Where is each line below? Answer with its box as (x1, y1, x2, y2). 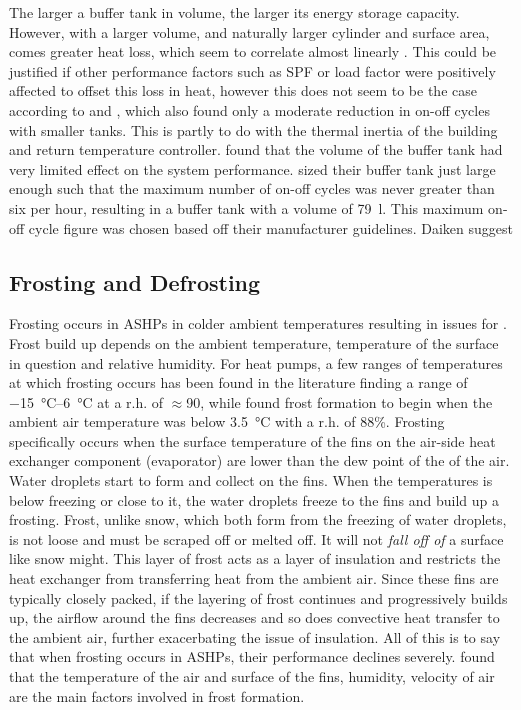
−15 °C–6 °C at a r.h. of (9, 391, 164, 412)
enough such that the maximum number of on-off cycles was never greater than (9, 178, 495, 199)
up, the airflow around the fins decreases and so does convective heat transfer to (9, 607, 500, 628)
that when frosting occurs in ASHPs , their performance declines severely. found (9, 646, 495, 667)
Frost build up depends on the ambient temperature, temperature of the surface (9, 332, 499, 353)
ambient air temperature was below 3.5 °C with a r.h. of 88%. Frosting (9, 411, 445, 432)
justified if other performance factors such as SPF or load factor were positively (9, 60, 496, 81)
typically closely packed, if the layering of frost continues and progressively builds (9, 587, 508, 608)
